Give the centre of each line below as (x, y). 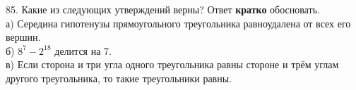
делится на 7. (83, 50)
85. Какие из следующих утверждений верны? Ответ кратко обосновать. (163, 9)
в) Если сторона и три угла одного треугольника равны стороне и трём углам (172, 64)
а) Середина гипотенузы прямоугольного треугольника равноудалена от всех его (178, 23)
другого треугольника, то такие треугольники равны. (119, 78)
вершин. (23, 37)
